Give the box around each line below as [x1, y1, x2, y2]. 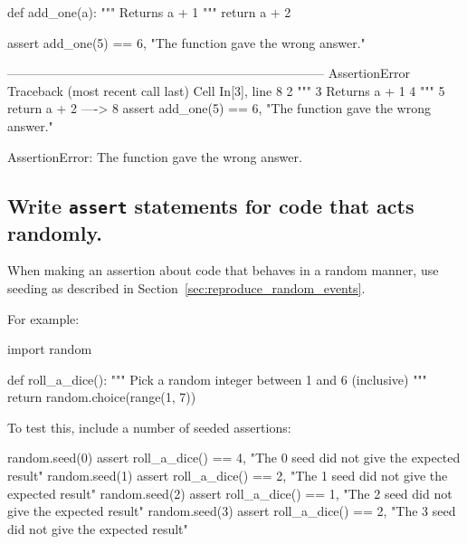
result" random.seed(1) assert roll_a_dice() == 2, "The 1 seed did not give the [7, 466, 448, 485]
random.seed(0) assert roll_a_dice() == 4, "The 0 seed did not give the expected [7, 448, 461, 467]
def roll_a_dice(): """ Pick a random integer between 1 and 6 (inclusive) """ [7, 369, 427, 388]
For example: [7, 309, 80, 328]
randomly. [7, 218, 102, 246]
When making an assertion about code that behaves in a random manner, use [7, 261, 439, 280]
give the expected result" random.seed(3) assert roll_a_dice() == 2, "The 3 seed [7, 501, 456, 520]
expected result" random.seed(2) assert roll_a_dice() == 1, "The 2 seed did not [7, 483, 453, 502]
